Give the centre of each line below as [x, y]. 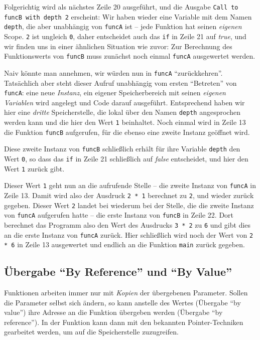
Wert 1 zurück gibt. [34, 168]
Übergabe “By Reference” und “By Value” [118, 272]
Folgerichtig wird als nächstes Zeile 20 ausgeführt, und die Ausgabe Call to [121, 7]
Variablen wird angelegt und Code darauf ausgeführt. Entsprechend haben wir [124, 102]
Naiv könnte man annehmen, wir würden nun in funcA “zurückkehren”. [113, 72]
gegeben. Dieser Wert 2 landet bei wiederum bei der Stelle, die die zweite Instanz [129, 205]
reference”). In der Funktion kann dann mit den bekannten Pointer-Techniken [124, 322]
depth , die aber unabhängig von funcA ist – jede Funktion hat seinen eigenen [123, 26]
